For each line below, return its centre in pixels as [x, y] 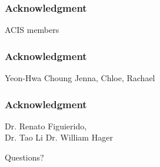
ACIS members [32, 30]
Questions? [24, 157]
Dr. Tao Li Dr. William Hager [59, 137]
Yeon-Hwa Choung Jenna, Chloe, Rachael [80, 78]
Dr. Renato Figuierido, [46, 126]
